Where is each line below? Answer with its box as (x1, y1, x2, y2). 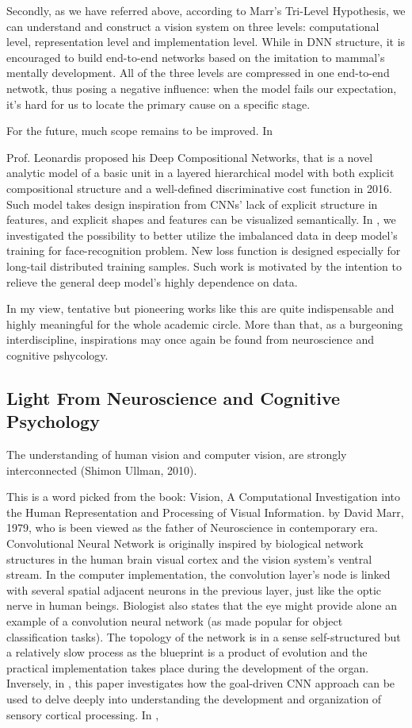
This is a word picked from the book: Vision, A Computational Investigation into (6, 488, 401, 505)
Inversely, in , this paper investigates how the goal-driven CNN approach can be (6, 675, 395, 691)
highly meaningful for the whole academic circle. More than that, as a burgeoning (6, 315, 403, 332)
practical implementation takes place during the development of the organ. (6, 659, 369, 676)
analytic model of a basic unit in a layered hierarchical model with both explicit (6, 164, 395, 181)
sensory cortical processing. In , (6, 706, 159, 722)
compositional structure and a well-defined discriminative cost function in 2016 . (6, 179, 392, 196)
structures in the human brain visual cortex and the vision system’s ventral (6, 550, 372, 567)
